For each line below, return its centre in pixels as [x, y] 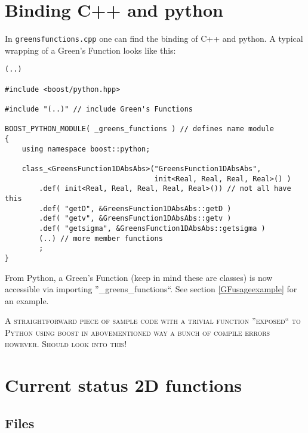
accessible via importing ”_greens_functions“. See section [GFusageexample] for [151, 289]
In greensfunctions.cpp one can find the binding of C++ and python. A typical [154, 38]
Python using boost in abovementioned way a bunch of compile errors [138, 332]
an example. [27, 300]
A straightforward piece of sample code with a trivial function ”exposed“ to [153, 321]
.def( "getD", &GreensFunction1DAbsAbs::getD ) [135, 208]
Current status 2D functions [124, 385]
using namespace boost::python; [86, 149]
